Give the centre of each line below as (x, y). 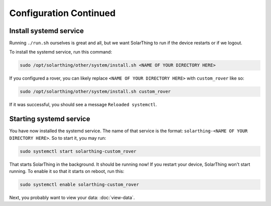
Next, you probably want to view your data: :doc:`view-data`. (72, 197)
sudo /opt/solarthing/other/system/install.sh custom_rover (95, 92)
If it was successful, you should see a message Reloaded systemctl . (83, 105)
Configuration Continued (62, 13)
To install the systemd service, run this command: (61, 52)
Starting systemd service (50, 119)
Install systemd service (46, 31)
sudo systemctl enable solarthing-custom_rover (79, 185)
